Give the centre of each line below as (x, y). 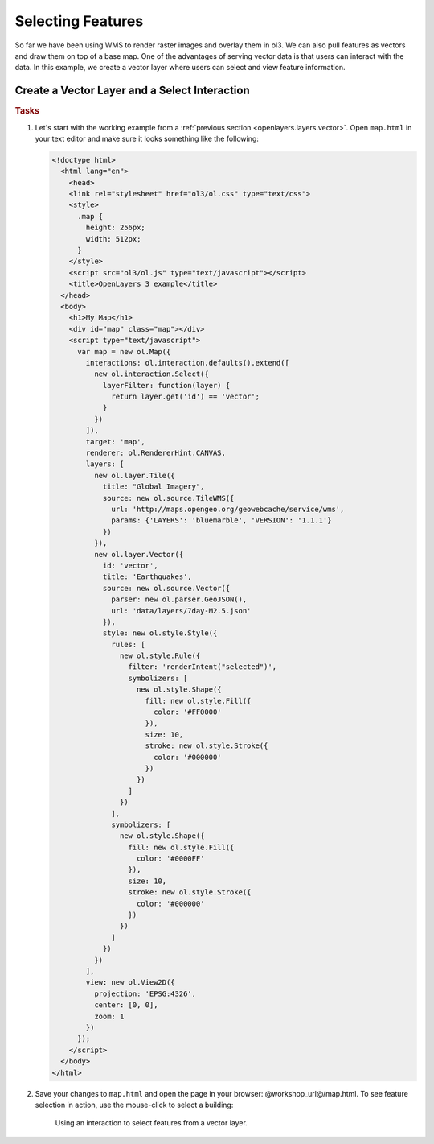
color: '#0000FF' (171, 859)
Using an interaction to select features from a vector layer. (151, 1123)
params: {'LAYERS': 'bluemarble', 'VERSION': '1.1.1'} (221, 520)
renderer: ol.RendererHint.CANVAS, (156, 453)
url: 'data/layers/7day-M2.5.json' (181, 611)
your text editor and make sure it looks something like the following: (147, 138)
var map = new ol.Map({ (124, 351)
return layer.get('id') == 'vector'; (186, 397)
